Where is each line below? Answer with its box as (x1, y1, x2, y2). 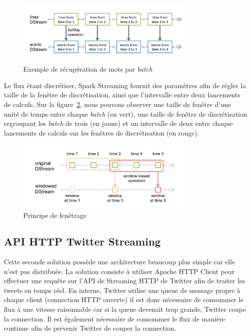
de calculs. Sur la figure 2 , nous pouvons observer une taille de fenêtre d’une (4, 99, 231, 109)
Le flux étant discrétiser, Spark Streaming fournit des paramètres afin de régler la (4, 80, 246, 90)
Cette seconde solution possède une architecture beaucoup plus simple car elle (4, 257, 235, 267)
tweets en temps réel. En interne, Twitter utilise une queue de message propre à (4, 285, 240, 295)
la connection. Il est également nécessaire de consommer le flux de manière (4, 313, 225, 323)
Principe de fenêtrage (23, 210, 87, 220)
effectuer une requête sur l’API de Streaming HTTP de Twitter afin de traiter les (4, 275, 245, 286)
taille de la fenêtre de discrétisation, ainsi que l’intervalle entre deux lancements (4, 90, 240, 100)
